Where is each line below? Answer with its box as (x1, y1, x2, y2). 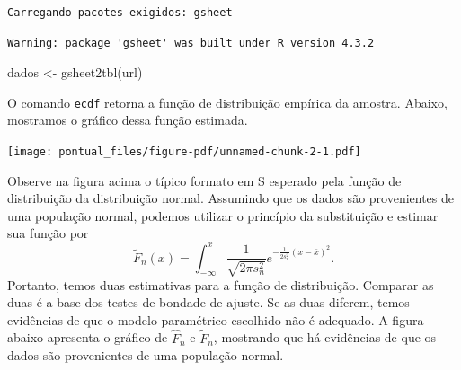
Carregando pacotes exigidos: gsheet (7, 6, 233, 19)
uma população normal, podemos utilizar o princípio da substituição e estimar (7, 206, 439, 225)
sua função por (7, 224, 89, 242)
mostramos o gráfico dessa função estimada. (7, 110, 248, 129)
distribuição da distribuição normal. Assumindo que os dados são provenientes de (7, 189, 455, 207)
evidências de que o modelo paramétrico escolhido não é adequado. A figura (7, 310, 424, 329)
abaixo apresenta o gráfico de (7, 328, 168, 347)
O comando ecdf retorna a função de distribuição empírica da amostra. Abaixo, (7, 92, 448, 111)
